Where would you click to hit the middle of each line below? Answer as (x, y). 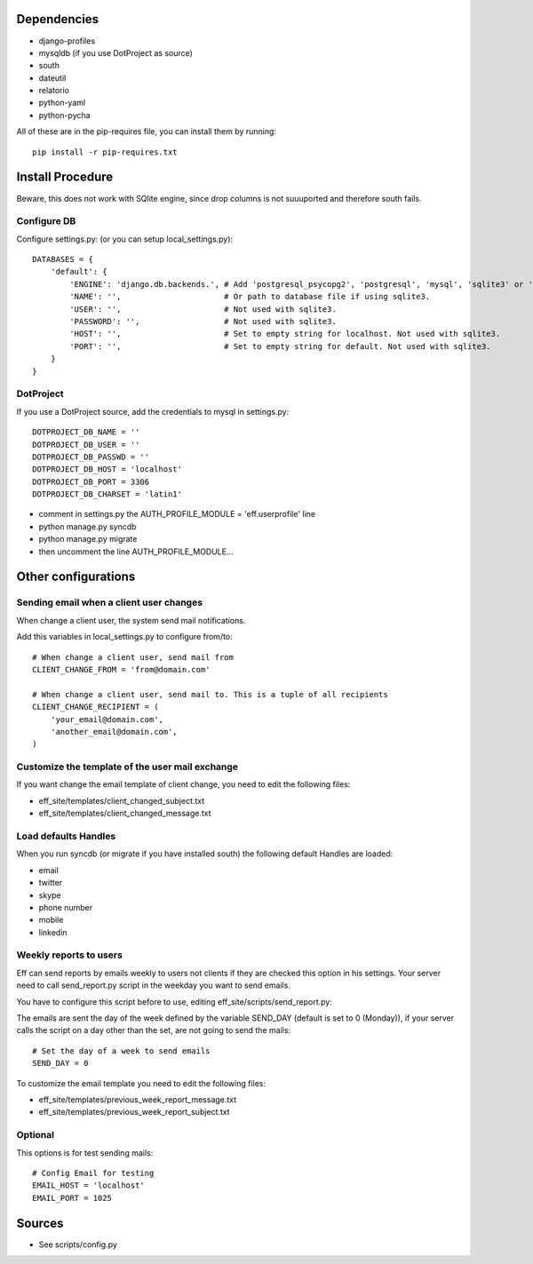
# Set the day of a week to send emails (121, 1051)
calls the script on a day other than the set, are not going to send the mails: (154, 1030)
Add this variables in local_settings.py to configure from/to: (124, 637)
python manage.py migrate (88, 539)
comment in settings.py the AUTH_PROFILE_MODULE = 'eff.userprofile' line (177, 514)
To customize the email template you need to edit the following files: (141, 1083)
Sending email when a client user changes (110, 602)
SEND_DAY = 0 (60, 1063)
